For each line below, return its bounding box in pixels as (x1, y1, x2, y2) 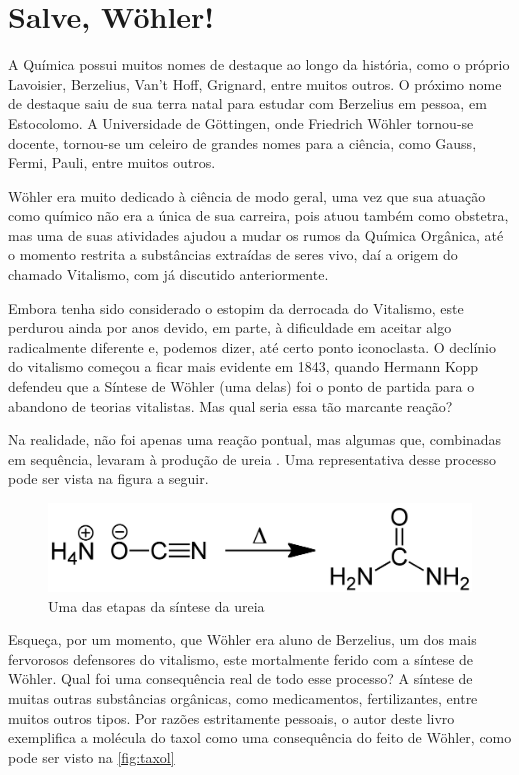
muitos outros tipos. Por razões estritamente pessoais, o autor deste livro (8, 707, 455, 728)
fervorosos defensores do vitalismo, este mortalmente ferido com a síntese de (8, 648, 474, 669)
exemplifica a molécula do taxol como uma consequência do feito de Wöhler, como (8, 727, 512, 748)
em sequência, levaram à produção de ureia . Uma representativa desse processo (8, 448, 496, 469)
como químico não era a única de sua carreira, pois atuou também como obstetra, (8, 205, 509, 226)
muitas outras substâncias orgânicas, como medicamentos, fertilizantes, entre (8, 687, 478, 708)
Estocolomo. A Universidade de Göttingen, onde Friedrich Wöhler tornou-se (8, 112, 474, 133)
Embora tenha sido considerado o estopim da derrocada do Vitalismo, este (8, 297, 464, 318)
